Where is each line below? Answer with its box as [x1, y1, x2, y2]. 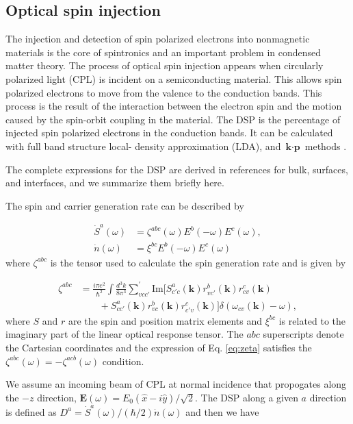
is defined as [5, 404, 57, 419]
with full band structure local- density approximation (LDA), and [5, 138, 281, 153]
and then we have [185, 404, 259, 419]
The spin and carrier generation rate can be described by [5, 198, 244, 212]
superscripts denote [263, 327, 344, 341]
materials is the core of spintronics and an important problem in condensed [5, 45, 322, 59]
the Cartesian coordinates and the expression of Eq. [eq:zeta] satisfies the [5, 340, 312, 355]
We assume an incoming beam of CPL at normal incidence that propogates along [5, 377, 347, 391]
